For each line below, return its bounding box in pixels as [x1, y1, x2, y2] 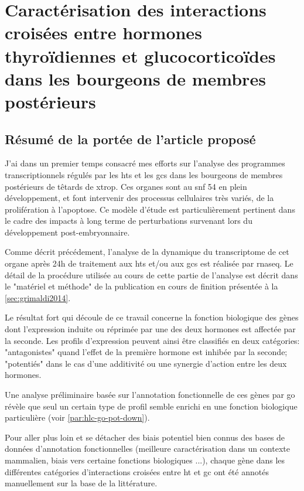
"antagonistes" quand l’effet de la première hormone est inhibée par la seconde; [5, 346, 288, 358]
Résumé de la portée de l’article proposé [5, 129, 256, 148]
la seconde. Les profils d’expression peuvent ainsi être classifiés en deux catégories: [5, 334, 300, 346]
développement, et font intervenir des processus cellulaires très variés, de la [5, 192, 274, 204]
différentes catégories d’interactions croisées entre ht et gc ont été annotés [5, 465, 269, 478]
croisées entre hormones [5, 21, 202, 45]
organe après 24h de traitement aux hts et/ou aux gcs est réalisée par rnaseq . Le [5, 257, 293, 270]
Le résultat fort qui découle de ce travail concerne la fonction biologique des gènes [5, 311, 299, 323]
